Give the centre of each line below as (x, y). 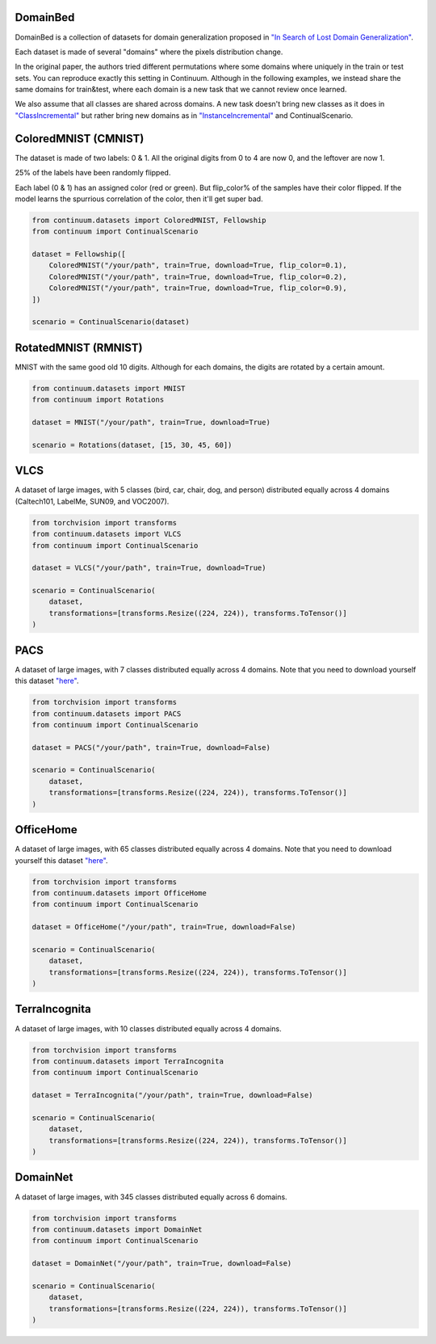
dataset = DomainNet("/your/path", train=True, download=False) (162, 1264)
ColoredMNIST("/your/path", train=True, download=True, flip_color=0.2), (198, 276)
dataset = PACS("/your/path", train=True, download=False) (151, 747)
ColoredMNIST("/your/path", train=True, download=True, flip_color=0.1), (198, 265)
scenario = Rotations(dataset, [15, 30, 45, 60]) (132, 445)
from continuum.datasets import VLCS (107, 534)
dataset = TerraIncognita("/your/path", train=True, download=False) (172, 1095)
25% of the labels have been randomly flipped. (93, 173)
